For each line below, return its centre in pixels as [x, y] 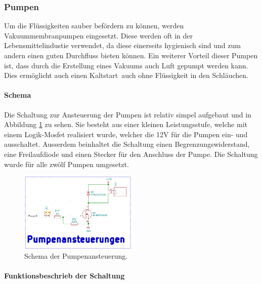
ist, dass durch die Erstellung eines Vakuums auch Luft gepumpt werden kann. [126, 65]
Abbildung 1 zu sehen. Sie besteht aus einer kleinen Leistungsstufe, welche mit [126, 124]
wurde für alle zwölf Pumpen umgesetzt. [67, 164]
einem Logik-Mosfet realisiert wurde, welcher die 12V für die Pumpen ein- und [126, 134]
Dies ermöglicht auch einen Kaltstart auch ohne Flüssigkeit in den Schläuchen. [126, 75]
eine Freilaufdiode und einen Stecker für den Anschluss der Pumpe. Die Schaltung [131, 154]
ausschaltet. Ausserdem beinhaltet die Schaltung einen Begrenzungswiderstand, [127, 144]
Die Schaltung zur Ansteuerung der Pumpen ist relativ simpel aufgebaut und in [128, 114]
